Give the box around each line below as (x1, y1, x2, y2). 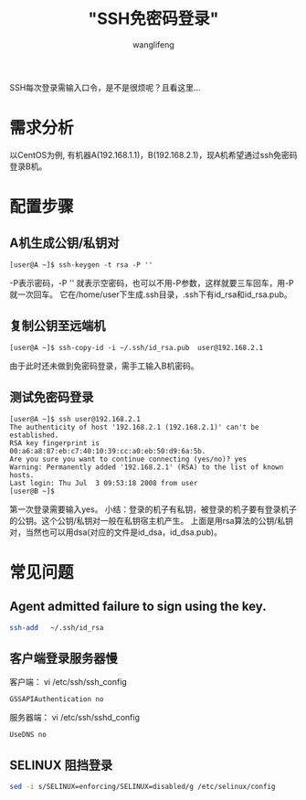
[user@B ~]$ (9, 486, 55, 496)
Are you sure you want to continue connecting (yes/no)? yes (9, 454, 248, 464)
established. (9, 431, 59, 440)
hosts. (9, 470, 35, 480)
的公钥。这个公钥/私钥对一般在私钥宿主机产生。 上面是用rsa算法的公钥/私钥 (9, 515, 294, 526)
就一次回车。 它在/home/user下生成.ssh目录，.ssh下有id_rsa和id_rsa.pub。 (9, 289, 292, 300)
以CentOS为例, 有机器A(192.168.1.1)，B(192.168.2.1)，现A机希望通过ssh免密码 (9, 149, 298, 160)
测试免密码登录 (9, 389, 94, 405)
